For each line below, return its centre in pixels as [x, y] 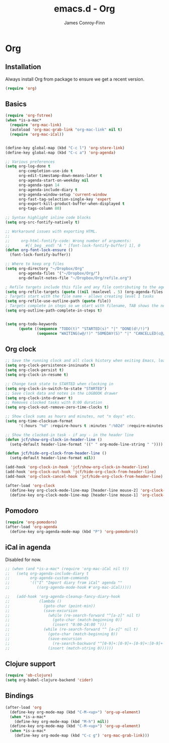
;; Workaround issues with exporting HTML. [52, 231]
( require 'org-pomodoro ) [31, 522]
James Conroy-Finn [84, 23]
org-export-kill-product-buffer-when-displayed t [71, 204]
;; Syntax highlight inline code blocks [48, 218]
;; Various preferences [30, 162]
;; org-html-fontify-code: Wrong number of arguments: [68, 241]
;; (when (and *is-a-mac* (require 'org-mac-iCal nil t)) [67, 569]
